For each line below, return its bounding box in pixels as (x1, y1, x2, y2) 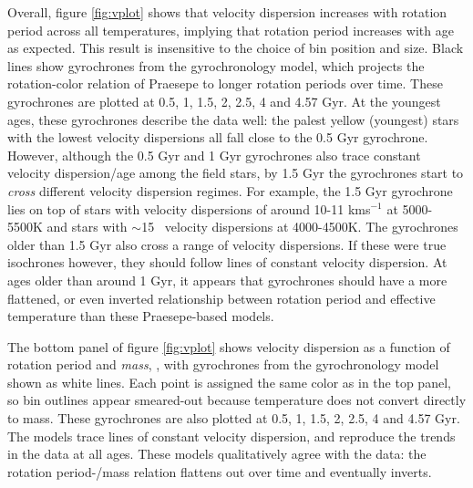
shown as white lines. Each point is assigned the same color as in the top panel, (7, 372, 451, 391)
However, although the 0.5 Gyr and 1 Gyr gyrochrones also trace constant (7, 145, 421, 164)
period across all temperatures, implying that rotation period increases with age (7, 20, 454, 39)
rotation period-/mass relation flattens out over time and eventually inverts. (7, 462, 432, 481)
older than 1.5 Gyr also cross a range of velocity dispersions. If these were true (7, 234, 447, 254)
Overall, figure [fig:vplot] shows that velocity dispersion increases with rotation (7, 3, 447, 21)
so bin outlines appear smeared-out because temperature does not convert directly (7, 390, 467, 410)
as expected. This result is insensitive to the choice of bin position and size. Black (7, 38, 464, 57)
